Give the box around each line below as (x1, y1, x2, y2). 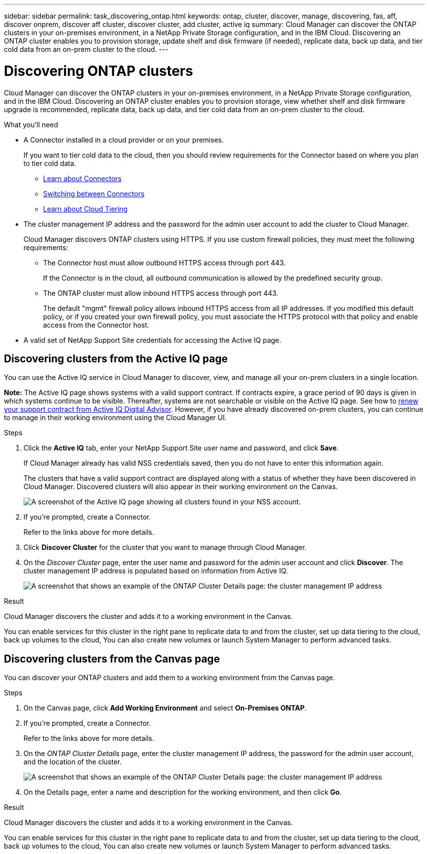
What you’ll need (4, 120, 58, 129)
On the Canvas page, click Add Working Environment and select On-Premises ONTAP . (24, 704, 307, 712)
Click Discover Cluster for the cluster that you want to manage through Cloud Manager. (24, 543, 307, 552)
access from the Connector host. (43, 320, 149, 329)
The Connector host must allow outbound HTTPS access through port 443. (43, 258, 286, 267)
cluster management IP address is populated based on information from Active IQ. (24, 567, 288, 575)
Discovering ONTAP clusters (4, 62, 193, 79)
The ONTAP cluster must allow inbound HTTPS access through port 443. (43, 288, 279, 297)
